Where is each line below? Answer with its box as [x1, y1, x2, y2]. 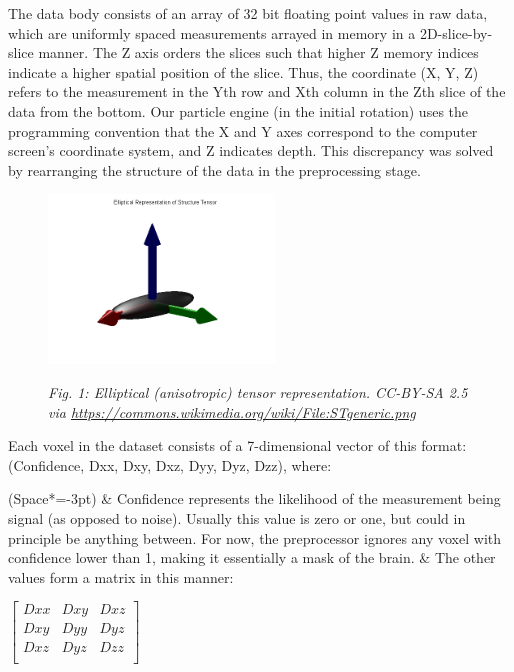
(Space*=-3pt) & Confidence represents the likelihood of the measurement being [8, 488, 501, 509]
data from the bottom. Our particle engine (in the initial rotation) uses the [8, 100, 469, 121]
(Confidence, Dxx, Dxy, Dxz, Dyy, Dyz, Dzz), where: [8, 454, 332, 475]
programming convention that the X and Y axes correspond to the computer [8, 120, 478, 141]
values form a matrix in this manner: [8, 566, 234, 587]
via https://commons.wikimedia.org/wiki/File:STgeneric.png [48, 401, 416, 422]
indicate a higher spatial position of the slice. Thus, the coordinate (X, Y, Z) [8, 61, 479, 82]
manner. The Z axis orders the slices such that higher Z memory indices [38, 42, 479, 63]
